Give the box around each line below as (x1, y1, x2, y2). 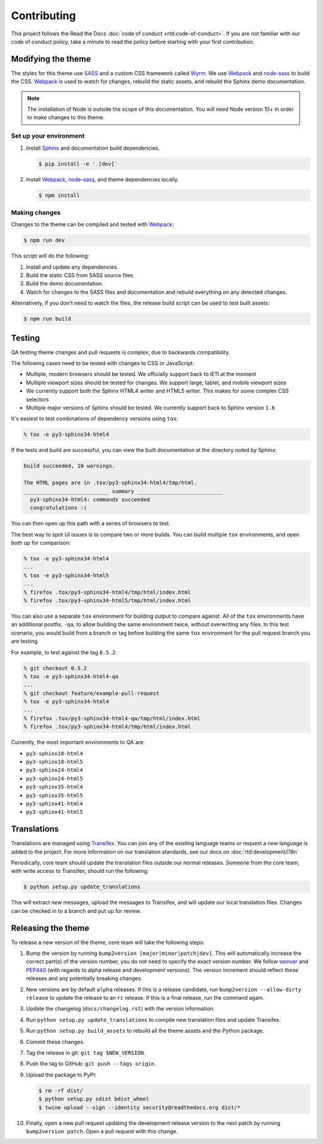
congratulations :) (30, 505, 87, 511)
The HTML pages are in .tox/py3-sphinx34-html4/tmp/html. (23, 480, 197, 486)
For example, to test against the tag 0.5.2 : (11, 648, 117, 656)
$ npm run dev (23, 237, 65, 244)
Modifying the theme (11, 54, 91, 64)
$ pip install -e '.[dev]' (38, 160, 118, 167)
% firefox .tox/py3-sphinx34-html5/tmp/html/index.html (23, 597, 191, 604)
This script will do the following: (11, 252, 90, 260)
